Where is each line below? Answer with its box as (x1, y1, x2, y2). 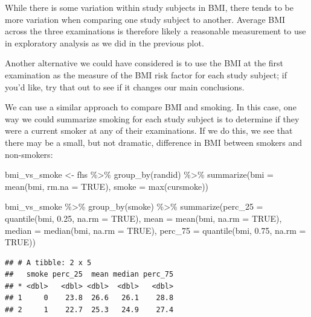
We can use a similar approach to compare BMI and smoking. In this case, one (5, 101, 297, 113)
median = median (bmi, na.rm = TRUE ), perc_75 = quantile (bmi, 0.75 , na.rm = (5, 224, 306, 236)
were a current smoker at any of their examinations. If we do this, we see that (5, 124, 293, 137)
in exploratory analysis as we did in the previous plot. (5, 36, 204, 49)
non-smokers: (5, 148, 53, 160)
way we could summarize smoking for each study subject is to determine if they (5, 112, 300, 125)
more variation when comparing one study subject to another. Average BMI (5, 13, 286, 25)
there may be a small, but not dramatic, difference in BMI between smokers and (5, 136, 303, 148)
